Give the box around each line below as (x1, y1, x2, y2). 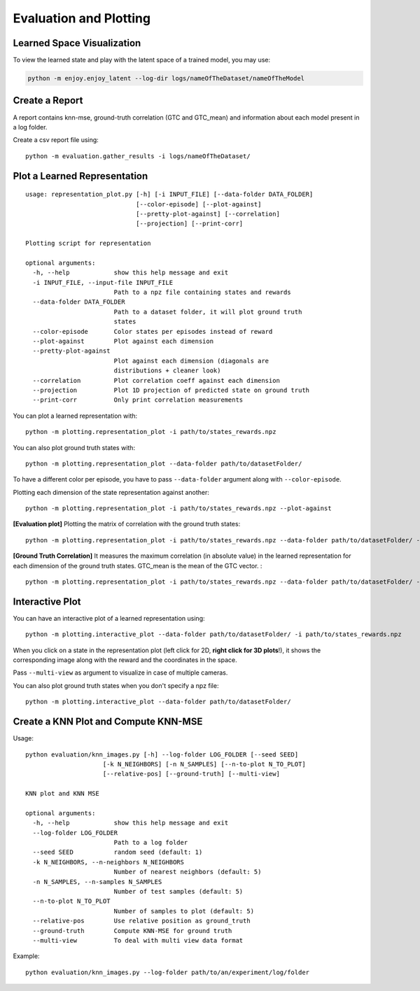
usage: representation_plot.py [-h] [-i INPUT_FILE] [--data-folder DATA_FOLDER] (25, 190, 314, 199)
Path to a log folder (113, 838, 188, 847)
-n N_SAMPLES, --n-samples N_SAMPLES (32, 878, 162, 885)
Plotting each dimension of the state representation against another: (13, 488, 210, 496)
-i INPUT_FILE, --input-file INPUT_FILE (32, 279, 174, 286)
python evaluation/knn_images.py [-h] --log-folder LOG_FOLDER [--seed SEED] (25, 750, 299, 759)
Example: (13, 952, 40, 960)
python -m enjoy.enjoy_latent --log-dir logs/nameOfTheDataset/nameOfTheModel (27, 74, 304, 83)
